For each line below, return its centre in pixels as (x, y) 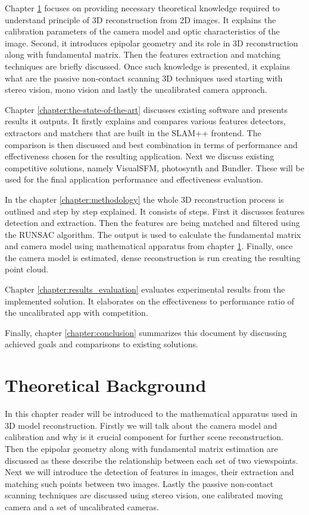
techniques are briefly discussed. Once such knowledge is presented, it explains (148, 66)
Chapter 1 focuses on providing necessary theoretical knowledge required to (142, 8)
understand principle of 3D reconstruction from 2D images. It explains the (141, 19)
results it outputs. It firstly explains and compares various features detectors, (145, 121)
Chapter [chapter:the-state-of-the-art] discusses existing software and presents (146, 109)
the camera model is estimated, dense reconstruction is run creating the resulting (153, 257)
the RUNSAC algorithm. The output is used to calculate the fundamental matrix (153, 234)
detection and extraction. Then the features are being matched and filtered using (152, 223)
